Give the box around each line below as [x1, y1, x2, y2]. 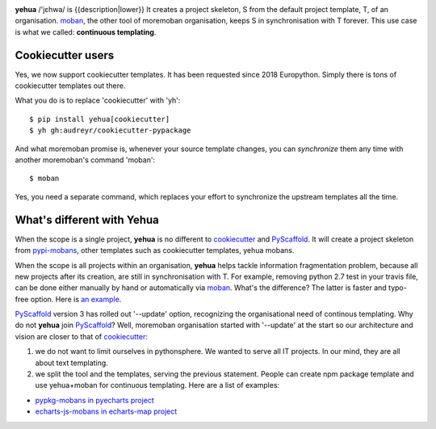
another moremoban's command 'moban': [15, 155, 156, 165]
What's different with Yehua [15, 212, 159, 226]
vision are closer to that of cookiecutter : [15, 331, 149, 341]
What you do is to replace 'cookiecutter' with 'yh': [15, 95, 181, 105]
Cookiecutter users [15, 48, 115, 62]
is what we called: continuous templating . [15, 27, 157, 36]
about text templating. [35, 358, 108, 368]
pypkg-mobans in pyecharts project [35, 395, 155, 405]
